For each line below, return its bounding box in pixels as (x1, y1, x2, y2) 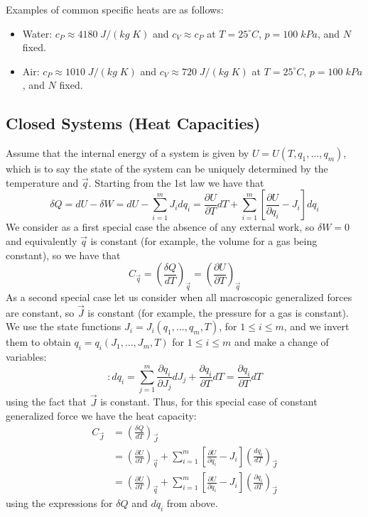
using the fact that (6, 394, 87, 409)
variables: (6, 349, 47, 364)
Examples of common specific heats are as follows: (6, 2, 224, 16)
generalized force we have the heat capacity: (6, 408, 197, 423)
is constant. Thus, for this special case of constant (100, 394, 318, 409)
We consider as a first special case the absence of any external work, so (6, 219, 315, 234)
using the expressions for (6, 496, 113, 511)
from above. (166, 496, 218, 511)
